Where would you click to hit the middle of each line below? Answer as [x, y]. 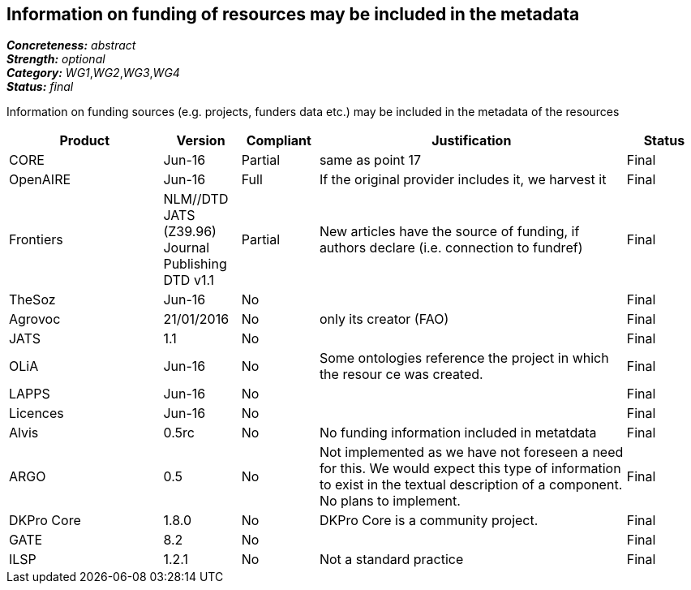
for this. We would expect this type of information [470, 469]
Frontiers [36, 240]
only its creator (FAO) [384, 319]
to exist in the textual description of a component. [471, 485]
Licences [36, 413]
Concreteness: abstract [71, 45]
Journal [187, 248]
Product [85, 141]
